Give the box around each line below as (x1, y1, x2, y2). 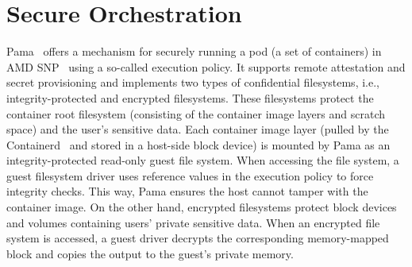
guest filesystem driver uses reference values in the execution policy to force (6, 167, 374, 184)
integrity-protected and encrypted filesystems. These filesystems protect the (6, 89, 374, 106)
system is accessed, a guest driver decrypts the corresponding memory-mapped (6, 230, 389, 246)
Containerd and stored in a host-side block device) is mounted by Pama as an (6, 136, 391, 153)
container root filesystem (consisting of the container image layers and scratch (6, 105, 386, 122)
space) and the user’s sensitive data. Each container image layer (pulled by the (6, 121, 389, 137)
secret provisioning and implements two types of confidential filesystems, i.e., (6, 74, 379, 91)
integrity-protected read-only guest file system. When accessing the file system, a (6, 152, 399, 168)
